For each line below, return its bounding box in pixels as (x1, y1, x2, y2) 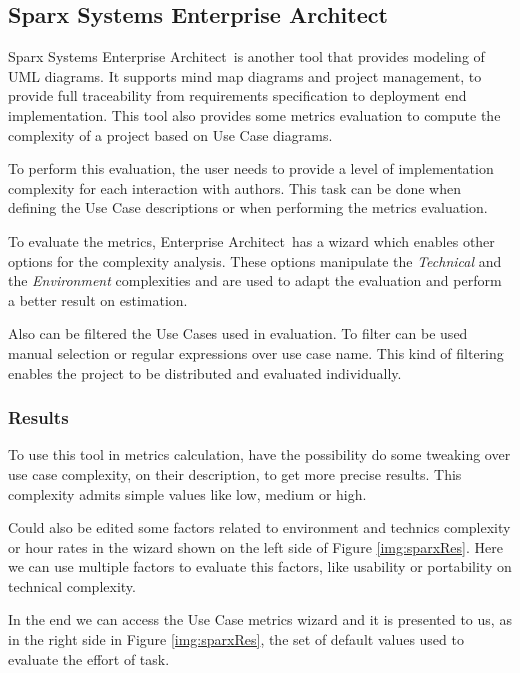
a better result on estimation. (8, 289, 188, 310)
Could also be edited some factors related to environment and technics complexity (8, 517, 511, 538)
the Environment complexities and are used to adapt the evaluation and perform (8, 270, 502, 291)
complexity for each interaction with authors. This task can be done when (8, 177, 462, 198)
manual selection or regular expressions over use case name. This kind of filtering (8, 342, 504, 363)
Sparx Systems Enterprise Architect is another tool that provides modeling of (8, 46, 485, 67)
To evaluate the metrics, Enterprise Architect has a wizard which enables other (8, 230, 495, 251)
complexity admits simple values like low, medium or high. (8, 483, 367, 504)
